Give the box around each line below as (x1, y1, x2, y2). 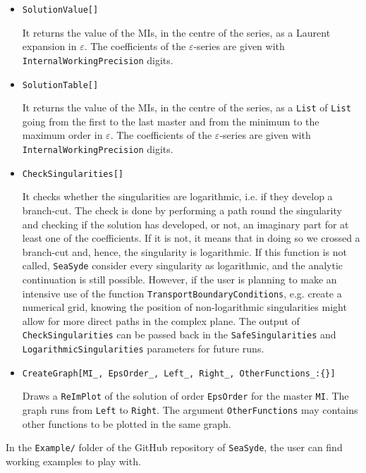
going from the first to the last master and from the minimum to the (22, 113, 319, 128)
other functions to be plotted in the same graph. (22, 416, 231, 431)
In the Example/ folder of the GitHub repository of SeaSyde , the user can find (6, 440, 343, 455)
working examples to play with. (6, 453, 141, 468)
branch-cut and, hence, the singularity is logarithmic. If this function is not (22, 244, 347, 259)
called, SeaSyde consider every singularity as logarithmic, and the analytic (22, 258, 343, 273)
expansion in (22, 39, 77, 54)
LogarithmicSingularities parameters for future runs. (22, 341, 264, 356)
